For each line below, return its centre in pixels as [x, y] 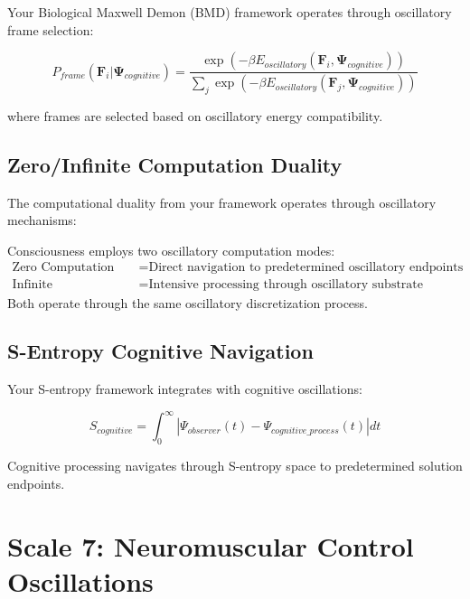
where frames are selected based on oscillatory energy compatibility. [195, 115]
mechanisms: [42, 220]
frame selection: [51, 29]
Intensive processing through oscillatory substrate [286, 285]
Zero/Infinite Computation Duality [175, 164]
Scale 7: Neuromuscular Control [211, 545]
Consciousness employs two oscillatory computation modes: [171, 250]
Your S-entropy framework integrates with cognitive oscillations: [185, 389]
